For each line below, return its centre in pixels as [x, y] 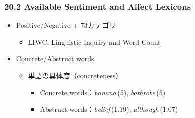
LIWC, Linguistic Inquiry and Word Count [94, 42]
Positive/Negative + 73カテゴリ [66, 25]
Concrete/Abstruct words [55, 59]
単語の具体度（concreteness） [75, 75]
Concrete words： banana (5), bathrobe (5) [103, 92]
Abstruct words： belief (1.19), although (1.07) [109, 109]
